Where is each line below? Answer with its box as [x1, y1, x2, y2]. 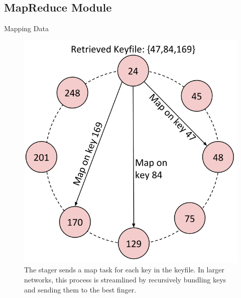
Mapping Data [4, 23, 49, 34]
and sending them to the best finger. [24, 284, 137, 294]
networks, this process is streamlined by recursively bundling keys [24, 274, 226, 284]
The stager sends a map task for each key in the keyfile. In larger [24, 264, 224, 275]
